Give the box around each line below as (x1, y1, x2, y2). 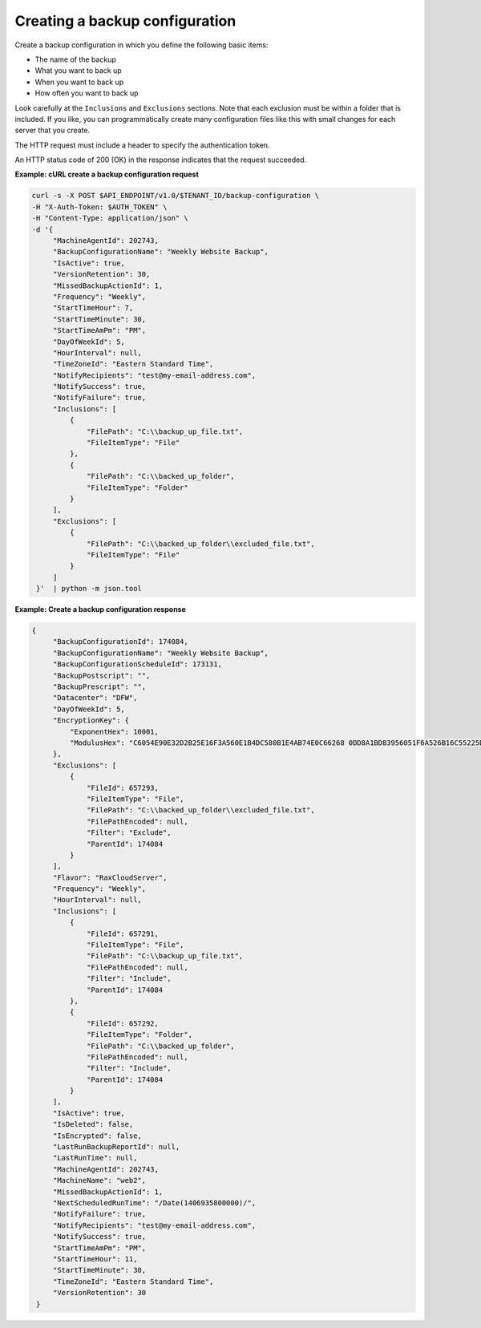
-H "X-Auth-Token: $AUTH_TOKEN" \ (31, 202, 168, 212)
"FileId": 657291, (87, 929, 160, 938)
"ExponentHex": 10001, (69, 727, 160, 736)
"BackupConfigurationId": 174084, (52, 638, 188, 646)
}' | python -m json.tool (36, 584, 142, 593)
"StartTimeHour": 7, (52, 303, 134, 313)
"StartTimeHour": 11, (52, 1254, 138, 1263)
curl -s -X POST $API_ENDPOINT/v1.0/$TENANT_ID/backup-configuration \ (31, 191, 320, 200)
